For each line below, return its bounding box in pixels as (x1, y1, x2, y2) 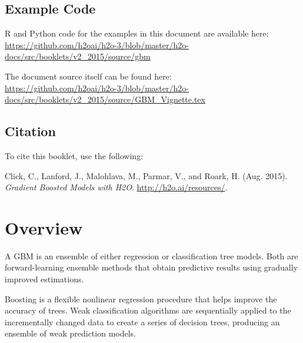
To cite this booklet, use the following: (5, 149, 144, 161)
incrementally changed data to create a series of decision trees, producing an (5, 315, 280, 328)
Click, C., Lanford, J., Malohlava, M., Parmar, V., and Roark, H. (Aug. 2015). (5, 169, 288, 182)
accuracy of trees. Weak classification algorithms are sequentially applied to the (5, 304, 291, 316)
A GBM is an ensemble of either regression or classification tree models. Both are (5, 249, 298, 262)
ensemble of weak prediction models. (5, 327, 136, 339)
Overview (5, 215, 83, 239)
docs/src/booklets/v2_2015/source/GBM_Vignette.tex (5, 93, 205, 105)
